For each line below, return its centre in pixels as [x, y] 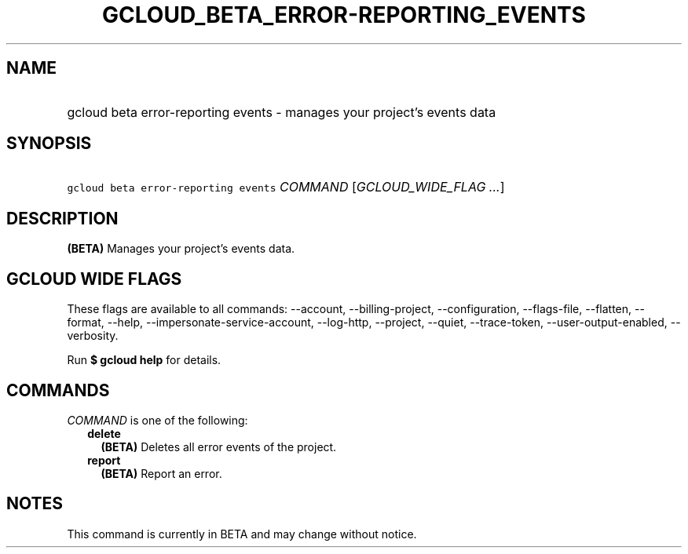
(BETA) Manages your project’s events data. [181, 249]
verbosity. [93, 336]
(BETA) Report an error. [161, 473]
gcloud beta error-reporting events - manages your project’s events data [282, 112]
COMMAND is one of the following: [157, 420]
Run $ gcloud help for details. [144, 360]
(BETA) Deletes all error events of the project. [219, 446]
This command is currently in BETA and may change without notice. [242, 534]
